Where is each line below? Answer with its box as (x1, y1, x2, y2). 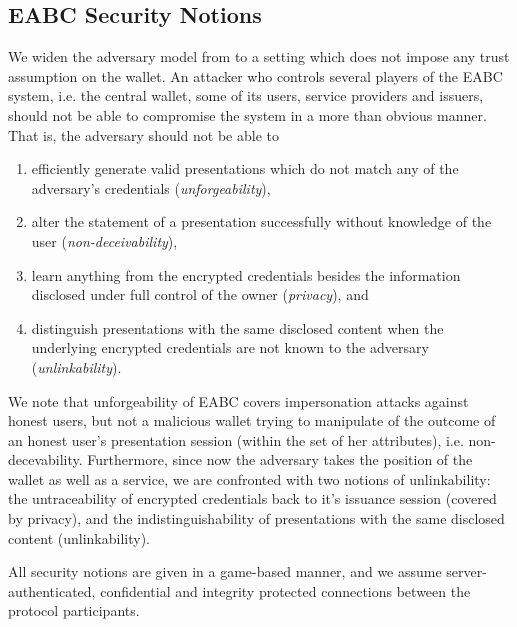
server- (446, 561, 487, 582)
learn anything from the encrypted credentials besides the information (31, 264, 461, 285)
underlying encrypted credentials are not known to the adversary (31, 337, 429, 358)
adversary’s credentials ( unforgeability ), (31, 177, 271, 198)
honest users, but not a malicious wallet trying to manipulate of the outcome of (8, 410, 496, 431)
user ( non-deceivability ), (31, 230, 178, 251)
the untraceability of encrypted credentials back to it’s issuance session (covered (8, 488, 497, 509)
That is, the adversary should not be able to (8, 124, 279, 145)
